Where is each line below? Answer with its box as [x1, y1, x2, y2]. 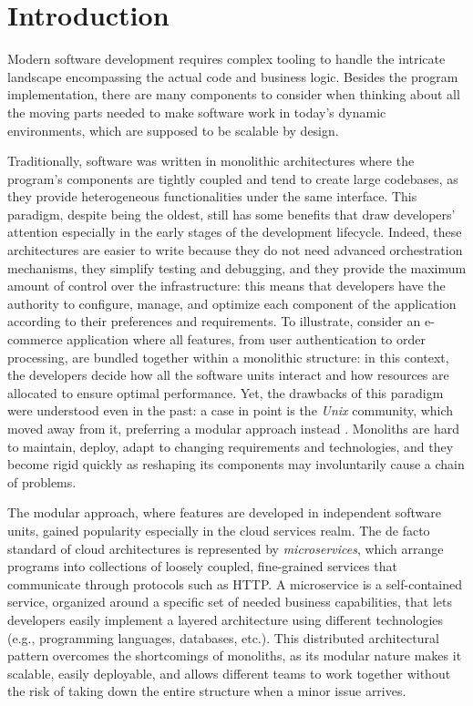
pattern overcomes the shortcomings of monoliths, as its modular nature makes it [7, 646, 462, 665]
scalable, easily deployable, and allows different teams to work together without [7, 663, 451, 682]
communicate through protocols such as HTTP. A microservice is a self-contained [7, 574, 462, 593]
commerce [7, 330, 63, 349]
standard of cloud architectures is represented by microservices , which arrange [7, 538, 444, 558]
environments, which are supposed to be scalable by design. [7, 120, 339, 139]
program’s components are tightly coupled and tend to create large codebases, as [7, 169, 458, 188]
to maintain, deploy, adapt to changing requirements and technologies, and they [7, 436, 454, 455]
